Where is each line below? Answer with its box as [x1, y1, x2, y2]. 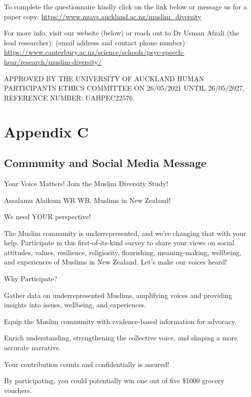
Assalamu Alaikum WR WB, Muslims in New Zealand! [4, 195, 171, 205]
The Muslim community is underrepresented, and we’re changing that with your [4, 228, 246, 238]
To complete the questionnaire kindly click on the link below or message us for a [4, 1, 247, 11]
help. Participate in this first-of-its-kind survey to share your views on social [4, 237, 234, 248]
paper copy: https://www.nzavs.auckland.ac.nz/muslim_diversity [4, 11, 202, 21]
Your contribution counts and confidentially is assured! [4, 359, 169, 369]
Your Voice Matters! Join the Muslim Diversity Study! [4, 178, 168, 188]
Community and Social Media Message [4, 155, 207, 170]
